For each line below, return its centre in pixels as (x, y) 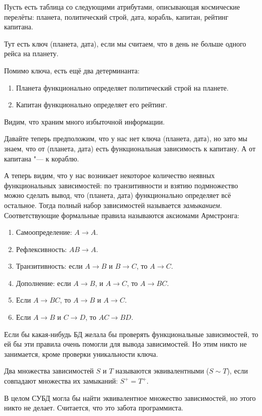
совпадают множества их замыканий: (61, 381)
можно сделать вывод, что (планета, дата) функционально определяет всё (118, 195)
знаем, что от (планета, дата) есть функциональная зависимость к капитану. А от (130, 148)
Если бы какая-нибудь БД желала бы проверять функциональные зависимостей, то (131, 334)
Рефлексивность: (41, 249)
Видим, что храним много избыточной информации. (84, 121)
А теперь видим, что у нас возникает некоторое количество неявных (110, 175)
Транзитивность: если (49, 266)
